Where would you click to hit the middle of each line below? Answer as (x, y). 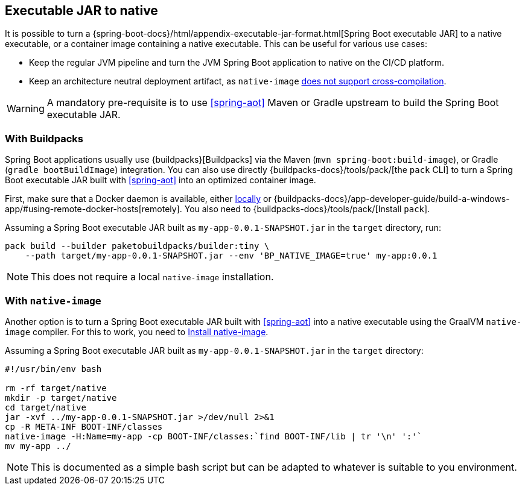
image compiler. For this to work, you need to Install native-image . (137, 331)
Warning (26, 109)
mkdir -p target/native (61, 397)
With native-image (53, 300)
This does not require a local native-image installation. (152, 277)
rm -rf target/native (56, 388)
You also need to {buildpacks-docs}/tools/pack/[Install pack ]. (307, 209)
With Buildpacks (44, 138)
